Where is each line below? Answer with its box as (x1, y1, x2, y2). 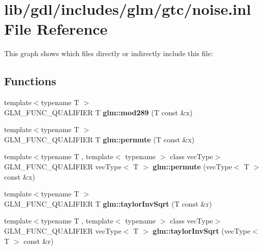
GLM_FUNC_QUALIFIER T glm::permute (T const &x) (4, 134, 195, 144)
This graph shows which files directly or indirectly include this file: (4, 48, 213, 59)
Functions (4, 73, 56, 89)
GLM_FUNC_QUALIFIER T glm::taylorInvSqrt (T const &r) (4, 198, 212, 209)
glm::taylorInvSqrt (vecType (152, 226, 251, 236)
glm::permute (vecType (152, 161, 232, 172)
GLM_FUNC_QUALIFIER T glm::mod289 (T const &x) (4, 107, 193, 117)
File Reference (4, 18, 108, 39)
